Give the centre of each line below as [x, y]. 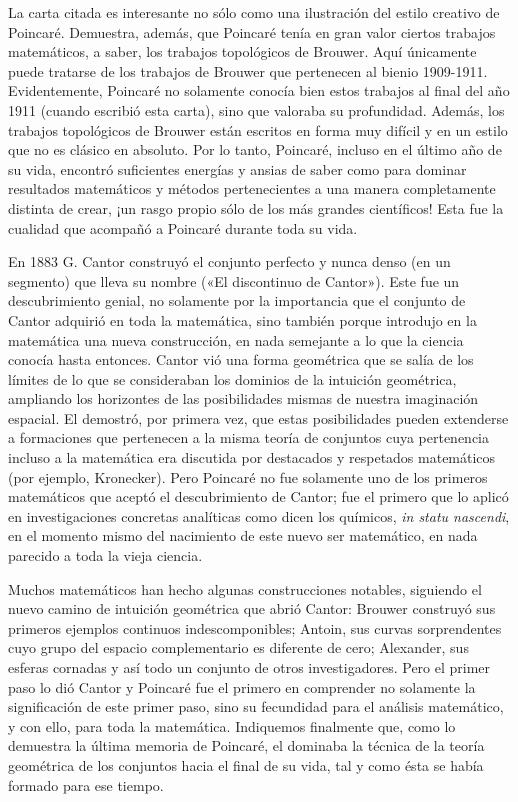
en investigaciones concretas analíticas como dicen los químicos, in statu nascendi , [259, 515]
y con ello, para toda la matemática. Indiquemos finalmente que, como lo [232, 725]
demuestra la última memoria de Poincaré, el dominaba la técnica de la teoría [246, 745]
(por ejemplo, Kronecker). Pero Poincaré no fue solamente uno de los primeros [248, 476]
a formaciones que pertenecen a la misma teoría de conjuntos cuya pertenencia [249, 437]
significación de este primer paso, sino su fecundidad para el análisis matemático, [256, 706]
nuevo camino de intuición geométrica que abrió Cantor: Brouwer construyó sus [252, 608]
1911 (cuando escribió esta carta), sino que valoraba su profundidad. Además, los [256, 109]
